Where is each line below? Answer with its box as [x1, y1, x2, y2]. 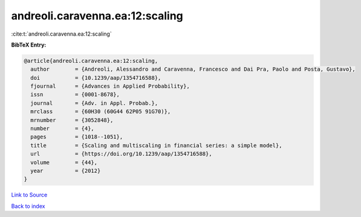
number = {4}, [30, 125, 95, 132]
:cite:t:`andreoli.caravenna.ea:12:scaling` [11, 30, 112, 37]
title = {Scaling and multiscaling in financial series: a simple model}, [30, 142, 282, 149]
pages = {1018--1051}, [30, 134, 123, 140]
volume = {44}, [30, 159, 98, 166]
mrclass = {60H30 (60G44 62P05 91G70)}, [30, 108, 171, 115]
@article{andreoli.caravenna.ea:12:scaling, [24, 57, 158, 64]
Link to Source [11, 191, 48, 199]
